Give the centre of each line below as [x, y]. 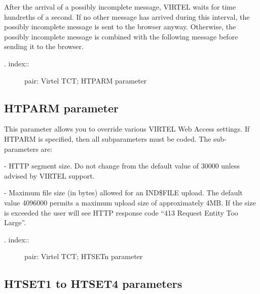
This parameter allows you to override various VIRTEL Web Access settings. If [127, 129]
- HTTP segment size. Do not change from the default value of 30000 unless [122, 166]
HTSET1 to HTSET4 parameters [93, 284]
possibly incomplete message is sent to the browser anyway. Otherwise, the [120, 27]
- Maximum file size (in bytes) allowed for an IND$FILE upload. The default [123, 193]
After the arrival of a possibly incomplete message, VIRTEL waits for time [120, 7]
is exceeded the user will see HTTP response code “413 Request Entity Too [121, 212]
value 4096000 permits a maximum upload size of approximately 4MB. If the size [130, 202]
